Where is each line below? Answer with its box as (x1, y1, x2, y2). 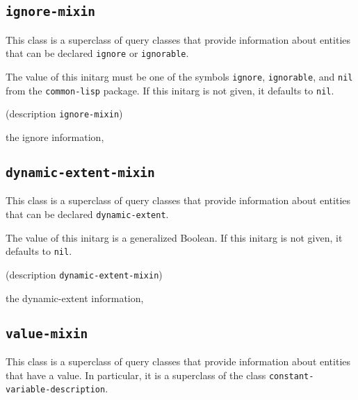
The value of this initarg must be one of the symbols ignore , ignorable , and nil (6, 69, 353, 84)
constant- (268, 371, 314, 381)
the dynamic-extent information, (6, 290, 144, 305)
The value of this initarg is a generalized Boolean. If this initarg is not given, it (6, 230, 343, 244)
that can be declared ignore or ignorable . (6, 46, 189, 60)
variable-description (6, 385, 106, 395)
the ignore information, (6, 130, 104, 144)
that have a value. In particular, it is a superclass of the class (6, 367, 266, 382)
